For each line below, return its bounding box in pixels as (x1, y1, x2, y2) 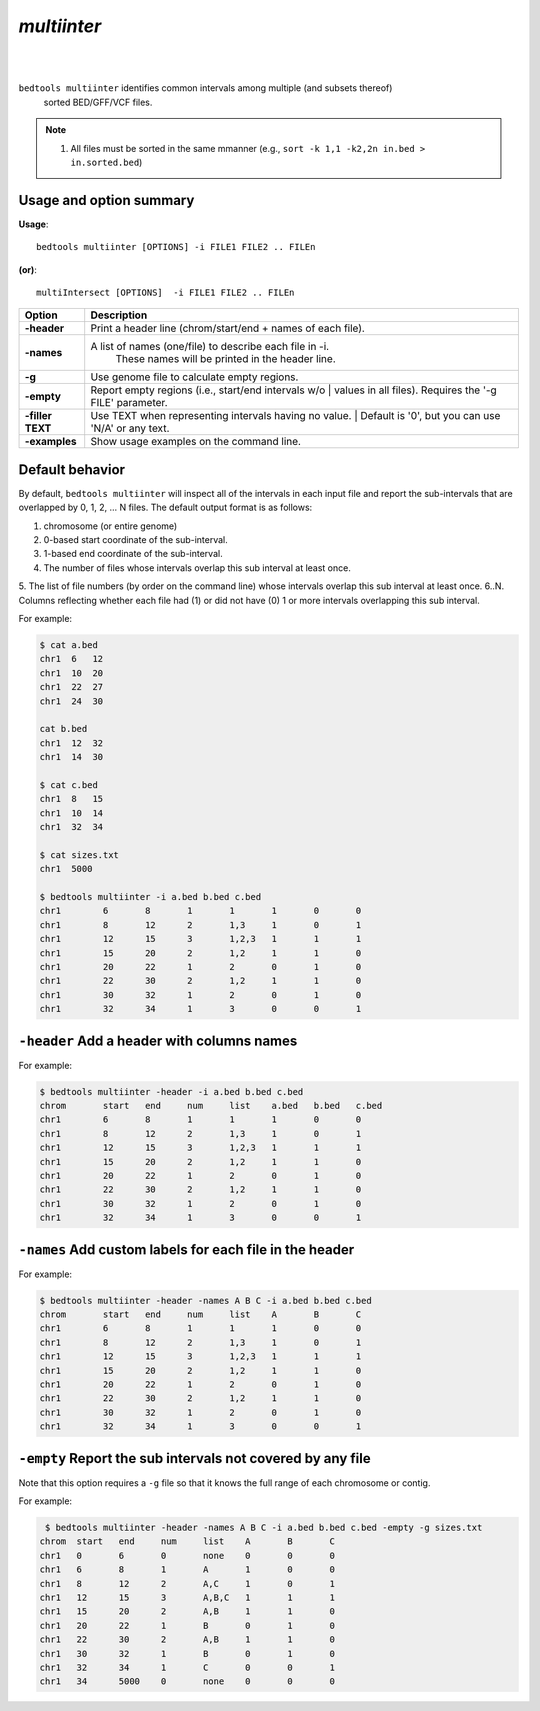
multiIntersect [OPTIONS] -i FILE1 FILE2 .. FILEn (36, 286, 295, 298)
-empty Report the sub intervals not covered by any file (18, 1450, 371, 1467)
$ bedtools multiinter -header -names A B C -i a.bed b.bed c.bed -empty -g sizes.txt (45, 1522, 483, 1534)
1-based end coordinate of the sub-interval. (43, 548, 224, 560)
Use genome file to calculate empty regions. (90, 370, 299, 384)
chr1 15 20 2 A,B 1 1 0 (39, 1606, 335, 1617)
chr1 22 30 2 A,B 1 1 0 (39, 1634, 335, 1645)
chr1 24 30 (39, 695, 104, 707)
